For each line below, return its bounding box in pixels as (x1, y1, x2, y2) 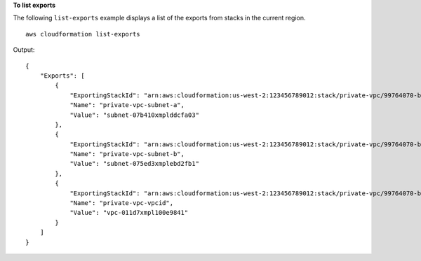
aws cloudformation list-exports (25, 30, 140, 38)
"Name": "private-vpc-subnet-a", (69, 101, 185, 109)
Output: (13, 45, 35, 54)
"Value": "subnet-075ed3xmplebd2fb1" (69, 160, 200, 168)
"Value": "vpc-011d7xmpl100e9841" (69, 209, 189, 217)
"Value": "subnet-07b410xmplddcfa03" (69, 111, 200, 119)
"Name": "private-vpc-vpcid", (69, 199, 174, 207)
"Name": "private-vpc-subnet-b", (69, 150, 185, 158)
